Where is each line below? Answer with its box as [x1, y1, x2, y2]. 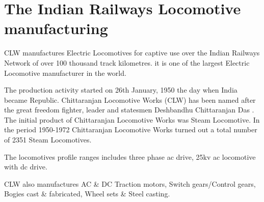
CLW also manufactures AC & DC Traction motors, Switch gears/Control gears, [4, 178, 256, 189]
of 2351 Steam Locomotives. [4, 134, 92, 145]
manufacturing [4, 18, 108, 39]
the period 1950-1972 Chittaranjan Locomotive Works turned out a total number [4, 124, 257, 135]
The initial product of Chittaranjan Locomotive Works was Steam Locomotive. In [4, 114, 260, 125]
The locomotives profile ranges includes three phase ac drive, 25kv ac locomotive [4, 151, 256, 162]
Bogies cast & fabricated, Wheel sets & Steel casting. [4, 188, 170, 199]
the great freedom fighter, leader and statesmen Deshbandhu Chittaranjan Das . [4, 104, 254, 115]
